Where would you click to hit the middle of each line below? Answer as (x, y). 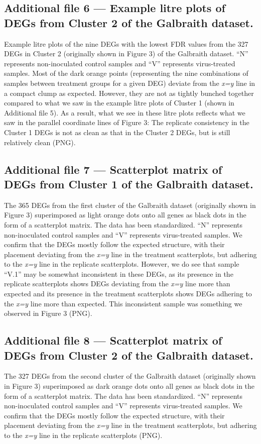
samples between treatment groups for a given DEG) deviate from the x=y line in (130, 83)
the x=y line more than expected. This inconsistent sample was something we (123, 303)
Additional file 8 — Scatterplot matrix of (113, 340)
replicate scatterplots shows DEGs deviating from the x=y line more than (117, 284)
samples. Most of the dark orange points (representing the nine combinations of (126, 73)
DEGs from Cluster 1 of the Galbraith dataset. (129, 184)
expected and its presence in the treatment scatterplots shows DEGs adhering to (128, 294)
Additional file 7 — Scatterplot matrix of (113, 169)
